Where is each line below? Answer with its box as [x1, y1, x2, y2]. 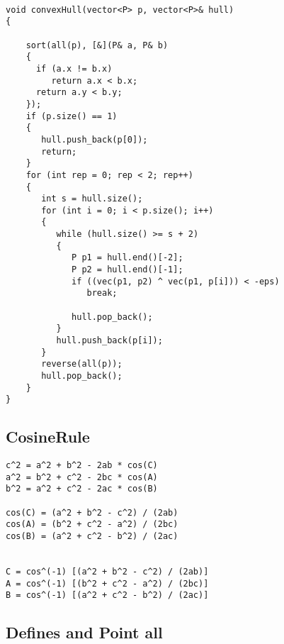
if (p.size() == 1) [25, 111, 118, 121]
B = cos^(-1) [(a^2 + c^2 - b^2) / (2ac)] [6, 590, 209, 601]
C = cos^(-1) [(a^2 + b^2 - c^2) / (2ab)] [6, 567, 209, 577]
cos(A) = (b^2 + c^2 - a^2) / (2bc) [6, 519, 178, 530]
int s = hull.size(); [41, 194, 143, 204]
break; [86, 288, 118, 299]
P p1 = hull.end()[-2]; [72, 252, 183, 263]
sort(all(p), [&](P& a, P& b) [25, 40, 169, 50]
